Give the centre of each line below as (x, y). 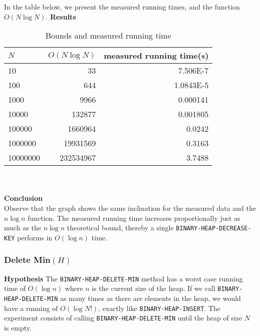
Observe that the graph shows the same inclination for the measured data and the (130, 208)
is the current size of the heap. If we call (154, 288)
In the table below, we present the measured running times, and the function (122, 7)
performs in (35, 237)
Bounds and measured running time (108, 36)
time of (15, 288)
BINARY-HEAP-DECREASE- (214, 229)
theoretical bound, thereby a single (120, 228)
